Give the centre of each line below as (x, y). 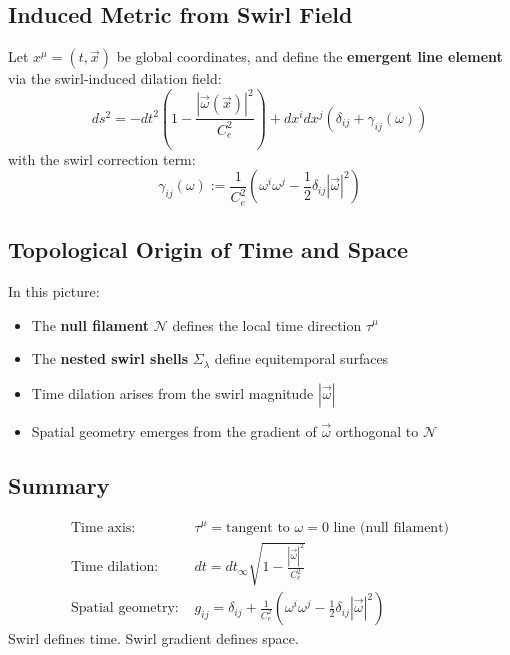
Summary (59, 484)
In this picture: (54, 290)
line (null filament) (391, 527)
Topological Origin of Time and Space (208, 249)
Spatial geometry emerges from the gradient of (174, 430)
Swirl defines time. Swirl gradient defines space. (153, 638)
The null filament (90, 324)
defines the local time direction (267, 324)
